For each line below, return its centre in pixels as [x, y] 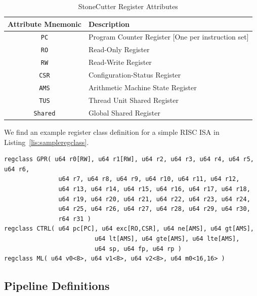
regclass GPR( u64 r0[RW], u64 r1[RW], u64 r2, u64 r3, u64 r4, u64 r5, [129, 159]
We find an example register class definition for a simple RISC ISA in [112, 132]
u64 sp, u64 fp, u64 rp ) [138, 249]
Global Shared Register [124, 112]
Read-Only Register [119, 49]
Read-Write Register [120, 62]
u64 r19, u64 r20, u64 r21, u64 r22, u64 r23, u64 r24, [154, 199]
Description [109, 24]
